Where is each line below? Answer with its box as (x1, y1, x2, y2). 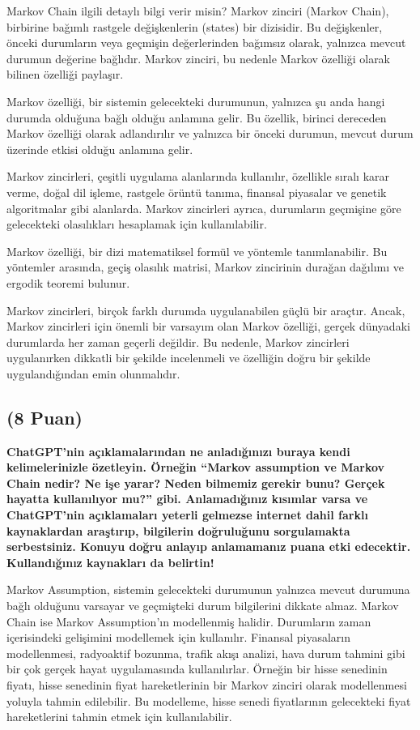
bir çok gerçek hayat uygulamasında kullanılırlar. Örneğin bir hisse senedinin (6, 660, 388, 677)
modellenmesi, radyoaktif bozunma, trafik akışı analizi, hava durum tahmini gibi (6, 644, 405, 661)
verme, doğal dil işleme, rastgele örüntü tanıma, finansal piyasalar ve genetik (6, 183, 387, 200)
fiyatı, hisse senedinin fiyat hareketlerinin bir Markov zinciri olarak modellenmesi (6, 676, 407, 693)
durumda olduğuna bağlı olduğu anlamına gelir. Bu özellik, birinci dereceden (6, 109, 387, 126)
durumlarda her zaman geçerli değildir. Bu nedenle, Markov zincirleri (6, 333, 350, 350)
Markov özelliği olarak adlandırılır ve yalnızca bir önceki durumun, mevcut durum (6, 125, 414, 142)
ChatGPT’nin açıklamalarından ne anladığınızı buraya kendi (6, 442, 350, 459)
